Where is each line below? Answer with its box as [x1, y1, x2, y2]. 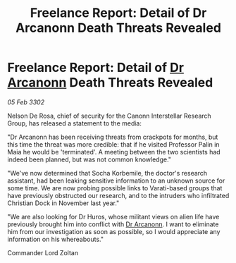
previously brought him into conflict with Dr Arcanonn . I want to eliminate [7, 220, 219, 228]
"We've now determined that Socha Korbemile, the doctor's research [7, 169, 208, 177]
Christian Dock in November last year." [7, 199, 120, 207]
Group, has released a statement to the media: [7, 118, 142, 128]
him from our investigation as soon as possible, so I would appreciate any [7, 227, 221, 236]
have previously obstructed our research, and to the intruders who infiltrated [7, 191, 230, 200]
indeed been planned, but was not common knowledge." [7, 155, 171, 164]
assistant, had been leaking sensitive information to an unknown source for [7, 176, 225, 185]
